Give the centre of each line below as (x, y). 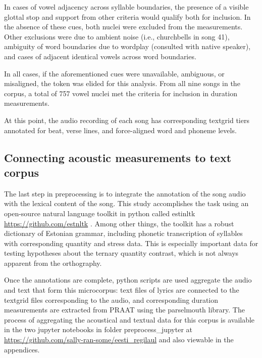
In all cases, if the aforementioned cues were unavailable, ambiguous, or (114, 73)
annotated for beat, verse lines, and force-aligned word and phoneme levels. (120, 130)
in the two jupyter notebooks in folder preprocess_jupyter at (98, 329)
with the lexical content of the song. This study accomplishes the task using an (126, 203)
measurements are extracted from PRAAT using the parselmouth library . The (124, 310)
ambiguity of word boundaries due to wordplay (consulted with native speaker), (127, 46)
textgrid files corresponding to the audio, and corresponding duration (111, 300)
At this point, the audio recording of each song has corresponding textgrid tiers (127, 120)
